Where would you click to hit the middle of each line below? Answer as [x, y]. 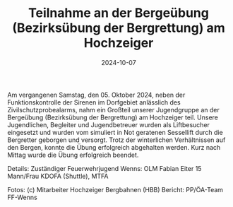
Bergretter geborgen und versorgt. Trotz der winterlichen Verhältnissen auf [116, 140]
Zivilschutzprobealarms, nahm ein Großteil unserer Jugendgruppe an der [114, 110]
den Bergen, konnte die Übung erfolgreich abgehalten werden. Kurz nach [114, 147]
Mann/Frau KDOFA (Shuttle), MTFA [58, 176]
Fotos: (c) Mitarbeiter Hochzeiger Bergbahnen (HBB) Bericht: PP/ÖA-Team [115, 189]
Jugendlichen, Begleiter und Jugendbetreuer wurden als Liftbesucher [109, 124]
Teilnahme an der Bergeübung [119, 13]
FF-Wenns [22, 197]
